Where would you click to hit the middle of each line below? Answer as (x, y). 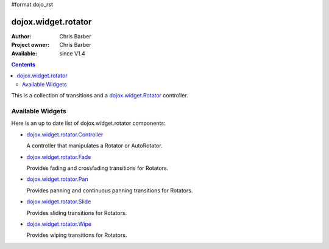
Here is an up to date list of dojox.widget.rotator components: (88, 123)
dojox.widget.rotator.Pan (57, 179)
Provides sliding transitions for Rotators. (77, 212)
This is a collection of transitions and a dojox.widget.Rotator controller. (100, 96)
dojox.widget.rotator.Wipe (59, 224)
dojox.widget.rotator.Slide (59, 202)
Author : (21, 36)
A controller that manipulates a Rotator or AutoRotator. (94, 146)
